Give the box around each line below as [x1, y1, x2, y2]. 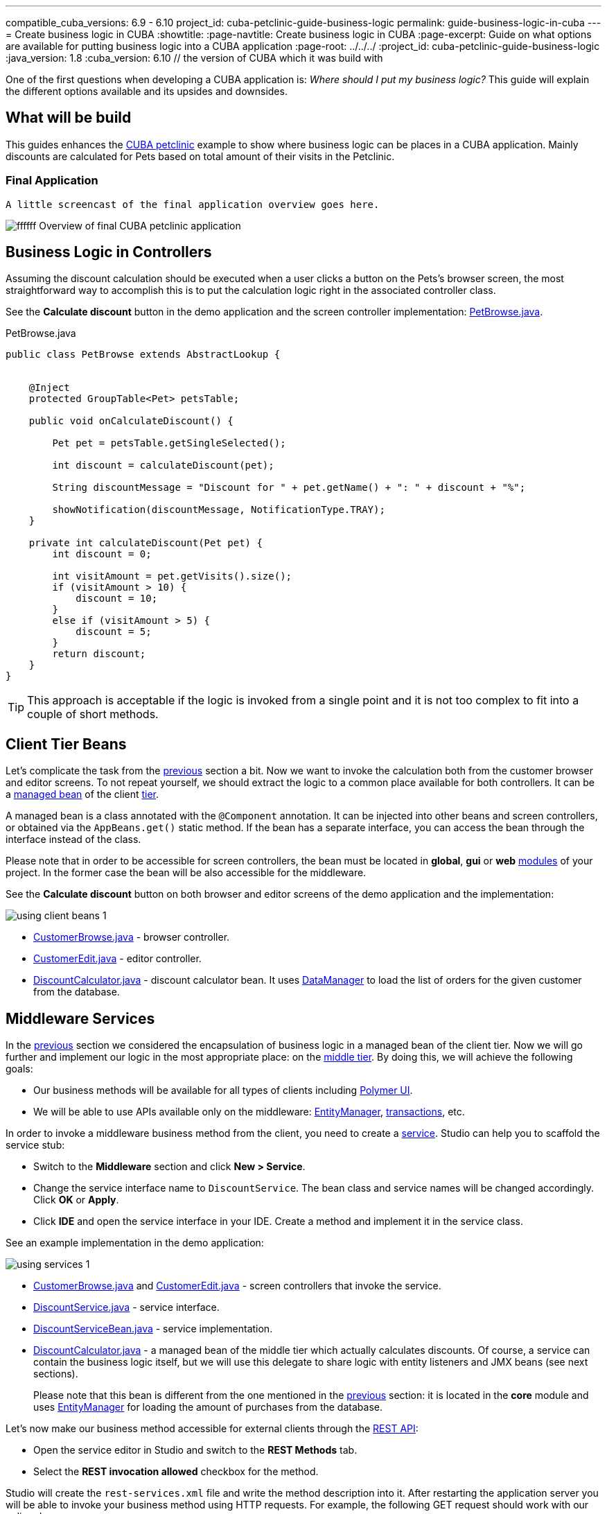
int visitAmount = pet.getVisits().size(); [52, 571, 292, 582]
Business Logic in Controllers [6, 243, 212, 261]
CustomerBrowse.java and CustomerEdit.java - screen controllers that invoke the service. [33, 1280, 441, 1292]
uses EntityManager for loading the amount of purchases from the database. [33, 1401, 382, 1413]
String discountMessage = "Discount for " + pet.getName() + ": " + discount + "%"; [52, 482, 526, 494]
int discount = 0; [52, 548, 152, 560]
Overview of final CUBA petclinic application [39, 219, 241, 232]
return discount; [52, 648, 146, 660]
